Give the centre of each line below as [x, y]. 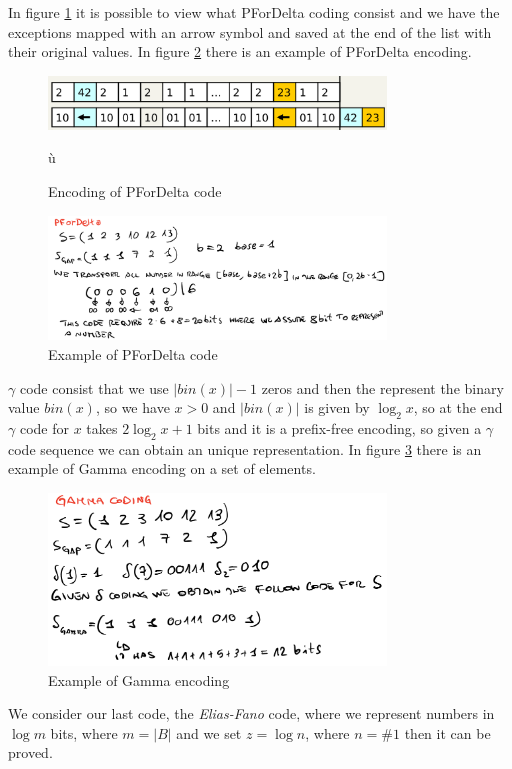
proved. [30, 752]
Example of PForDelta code [133, 354]
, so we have [132, 407]
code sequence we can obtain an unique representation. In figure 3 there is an [245, 448]
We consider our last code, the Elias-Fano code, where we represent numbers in [251, 713]
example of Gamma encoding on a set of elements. [162, 468]
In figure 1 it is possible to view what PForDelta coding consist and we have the [254, 12]
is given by [337, 407]
